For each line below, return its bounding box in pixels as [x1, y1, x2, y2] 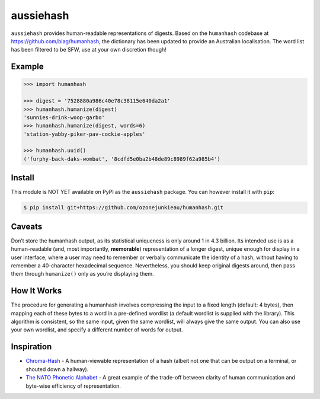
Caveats [11, 221, 43, 231]
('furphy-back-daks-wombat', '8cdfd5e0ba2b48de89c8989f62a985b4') [23, 155, 220, 162]
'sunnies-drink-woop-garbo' [23, 114, 105, 121]
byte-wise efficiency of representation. [25, 382, 121, 390]
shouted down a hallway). [25, 365, 89, 373]
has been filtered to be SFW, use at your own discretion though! [11, 46, 167, 53]
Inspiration [11, 341, 52, 352]
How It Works [11, 286, 62, 296]
